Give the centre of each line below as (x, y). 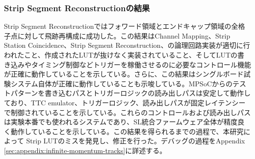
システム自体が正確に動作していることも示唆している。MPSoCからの (122, 83)
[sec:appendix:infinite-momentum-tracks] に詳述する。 (85, 150)
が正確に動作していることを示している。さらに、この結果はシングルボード (124, 74)
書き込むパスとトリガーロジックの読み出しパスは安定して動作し (148, 93)
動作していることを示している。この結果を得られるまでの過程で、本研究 (127, 131)
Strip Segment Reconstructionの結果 (77, 8)
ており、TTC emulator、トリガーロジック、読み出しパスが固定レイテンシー (125, 102)
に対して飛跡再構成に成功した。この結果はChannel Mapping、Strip (124, 35)
